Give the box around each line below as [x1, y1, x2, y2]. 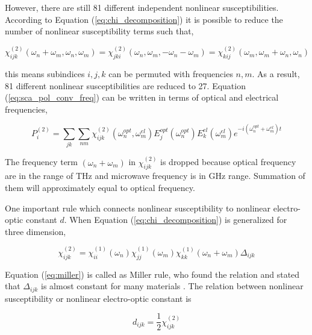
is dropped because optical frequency [160, 155, 296, 168]
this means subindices [5, 67, 85, 80]
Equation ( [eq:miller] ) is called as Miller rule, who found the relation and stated [5, 268, 300, 280]
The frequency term [5, 155, 78, 168]
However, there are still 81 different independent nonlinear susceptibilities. [5, 1, 279, 13]
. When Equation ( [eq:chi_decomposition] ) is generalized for [64, 213, 287, 226]
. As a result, [252, 67, 300, 80]
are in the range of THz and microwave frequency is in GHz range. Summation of [5, 169, 305, 182]
